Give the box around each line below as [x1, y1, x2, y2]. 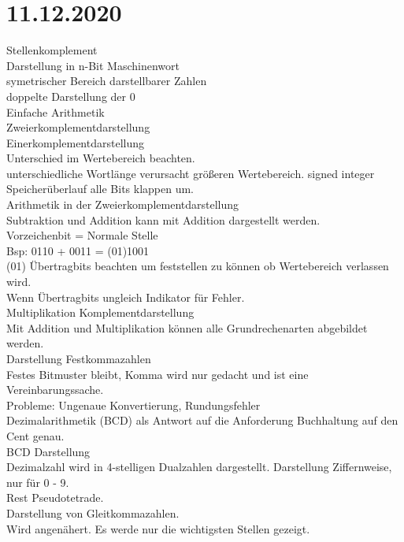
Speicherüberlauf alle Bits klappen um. [6, 180, 194, 197]
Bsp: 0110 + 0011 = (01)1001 [6, 242, 150, 258]
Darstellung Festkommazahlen [6, 351, 151, 366]
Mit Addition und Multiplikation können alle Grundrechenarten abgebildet [6, 319, 368, 336]
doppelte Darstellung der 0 [6, 87, 135, 104]
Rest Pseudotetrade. [6, 489, 104, 506]
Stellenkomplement [6, 42, 98, 58]
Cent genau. [6, 427, 65, 444]
